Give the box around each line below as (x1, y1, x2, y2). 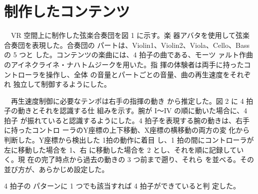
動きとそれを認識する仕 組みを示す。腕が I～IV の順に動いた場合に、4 (17, 105, 248, 116)
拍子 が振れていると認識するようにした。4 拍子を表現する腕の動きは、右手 (4, 115, 250, 125)
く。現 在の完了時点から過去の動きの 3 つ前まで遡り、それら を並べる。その (4, 154, 255, 165)
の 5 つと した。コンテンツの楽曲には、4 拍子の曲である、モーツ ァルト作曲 (4, 49, 253, 60)
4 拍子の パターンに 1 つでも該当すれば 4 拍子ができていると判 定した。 (4, 181, 240, 191)
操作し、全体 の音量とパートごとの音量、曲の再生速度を (45, 69, 230, 79)
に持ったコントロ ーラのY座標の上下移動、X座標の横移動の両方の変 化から (4, 125, 250, 135)
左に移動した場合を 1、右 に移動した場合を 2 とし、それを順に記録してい (4, 144, 244, 155)
